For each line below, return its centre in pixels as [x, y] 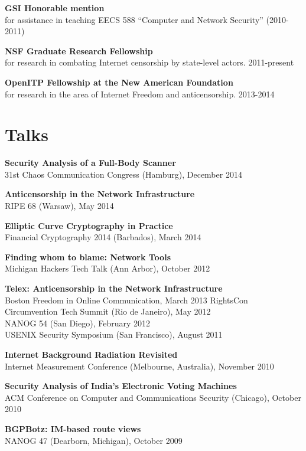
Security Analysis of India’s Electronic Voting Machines [121, 386]
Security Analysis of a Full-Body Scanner [90, 163]
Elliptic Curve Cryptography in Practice [89, 225]
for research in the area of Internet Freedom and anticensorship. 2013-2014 [140, 94]
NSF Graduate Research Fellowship [79, 50]
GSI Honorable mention [55, 8]
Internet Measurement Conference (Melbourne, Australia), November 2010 [139, 366]
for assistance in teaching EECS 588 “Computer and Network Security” [134, 19]
